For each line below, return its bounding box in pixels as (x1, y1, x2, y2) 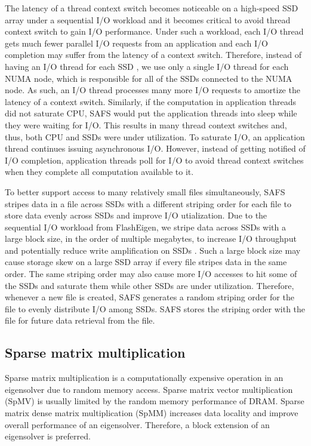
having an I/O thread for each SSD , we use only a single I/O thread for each (5, 60, 289, 72)
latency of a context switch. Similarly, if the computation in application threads (5, 95, 296, 107)
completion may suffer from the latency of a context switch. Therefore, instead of (5, 48, 301, 61)
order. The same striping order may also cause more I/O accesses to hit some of (5, 267, 297, 280)
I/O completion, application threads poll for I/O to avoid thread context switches (5, 153, 304, 166)
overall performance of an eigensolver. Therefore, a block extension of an (5, 418, 270, 430)
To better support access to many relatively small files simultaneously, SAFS (5, 185, 285, 198)
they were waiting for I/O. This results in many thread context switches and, (5, 118, 287, 131)
